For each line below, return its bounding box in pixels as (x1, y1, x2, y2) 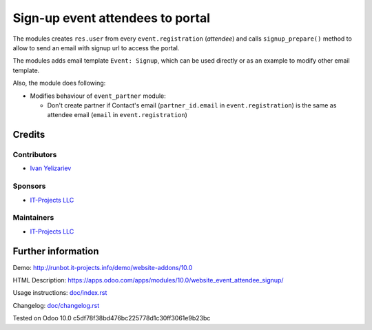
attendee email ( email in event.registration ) (47, 111, 187, 119)
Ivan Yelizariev (30, 164, 72, 172)
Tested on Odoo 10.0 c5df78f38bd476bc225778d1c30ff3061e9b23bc (12, 314, 211, 322)
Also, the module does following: (12, 79, 106, 87)
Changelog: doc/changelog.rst (12, 301, 100, 309)
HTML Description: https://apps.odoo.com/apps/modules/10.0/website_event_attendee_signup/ (12, 276, 284, 285)
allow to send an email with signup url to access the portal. (12, 43, 180, 52)
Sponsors (12, 181, 46, 191)
